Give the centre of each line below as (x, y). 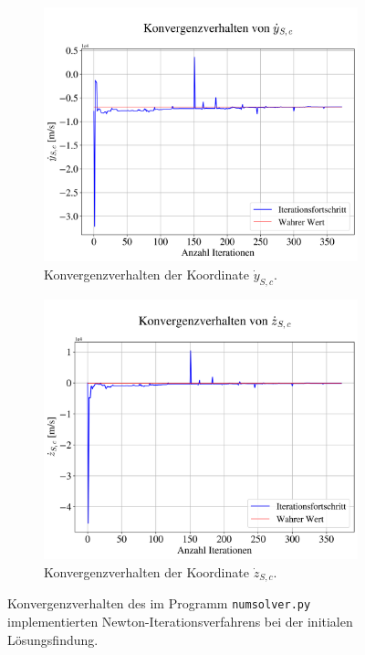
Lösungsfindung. (53, 639)
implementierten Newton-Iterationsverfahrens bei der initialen (180, 622)
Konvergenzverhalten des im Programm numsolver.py (159, 603)
